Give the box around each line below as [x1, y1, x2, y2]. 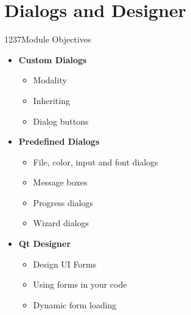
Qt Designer [18, 237, 71, 250]
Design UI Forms [33, 257, 97, 270]
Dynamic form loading [33, 298, 117, 311]
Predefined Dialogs [18, 135, 100, 148]
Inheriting [33, 94, 70, 106]
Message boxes [33, 176, 88, 189]
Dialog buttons [33, 114, 89, 127]
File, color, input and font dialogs [33, 155, 158, 168]
